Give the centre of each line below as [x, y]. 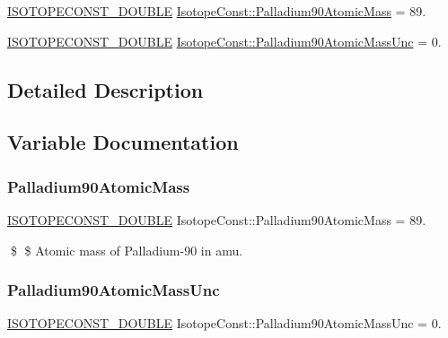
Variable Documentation [123, 142]
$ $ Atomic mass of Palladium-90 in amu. [127, 250]
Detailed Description [105, 89]
